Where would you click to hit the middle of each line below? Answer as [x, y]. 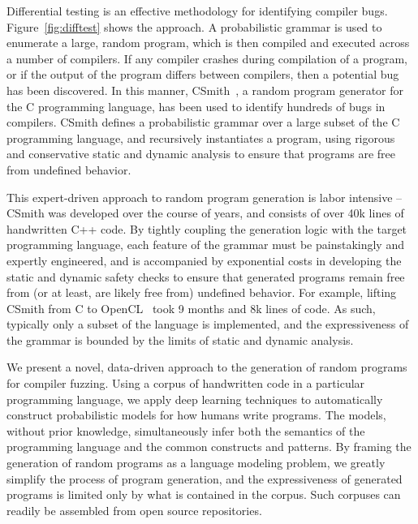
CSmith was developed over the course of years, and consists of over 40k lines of [205, 213]
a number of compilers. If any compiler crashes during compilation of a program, [207, 58]
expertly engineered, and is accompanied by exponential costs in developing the [204, 260]
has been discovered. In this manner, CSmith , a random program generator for [205, 90]
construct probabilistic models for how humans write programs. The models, [196, 415]
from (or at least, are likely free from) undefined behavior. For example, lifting [202, 292]
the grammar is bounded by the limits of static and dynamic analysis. [180, 339]
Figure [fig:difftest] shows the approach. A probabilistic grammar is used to [194, 26]
